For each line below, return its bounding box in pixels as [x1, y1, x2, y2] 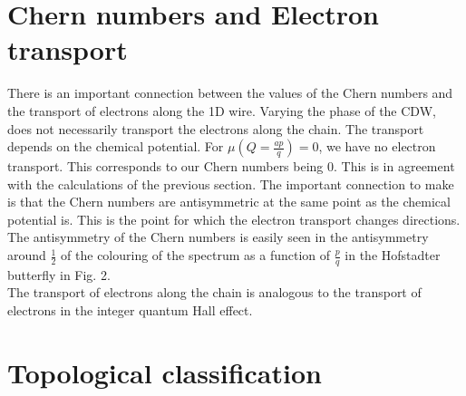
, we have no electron [318, 137, 436, 156]
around [7, 246, 46, 265]
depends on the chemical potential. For [7, 137, 224, 156]
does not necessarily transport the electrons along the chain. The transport [7, 119, 424, 138]
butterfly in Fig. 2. [7, 265, 111, 284]
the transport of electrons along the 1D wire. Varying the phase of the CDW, [7, 101, 436, 120]
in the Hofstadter [345, 246, 441, 265]
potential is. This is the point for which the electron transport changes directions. [7, 209, 461, 228]
